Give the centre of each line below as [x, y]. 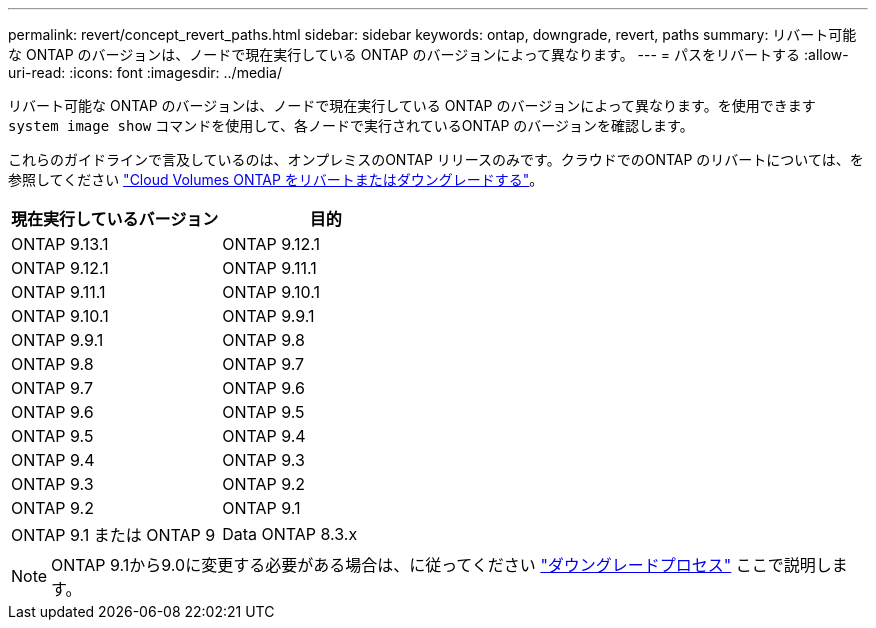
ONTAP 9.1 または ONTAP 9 [113, 535]
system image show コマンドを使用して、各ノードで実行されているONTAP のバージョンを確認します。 [351, 125]
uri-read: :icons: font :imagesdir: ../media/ [145, 72]
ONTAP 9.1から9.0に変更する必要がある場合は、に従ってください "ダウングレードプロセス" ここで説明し [441, 565]
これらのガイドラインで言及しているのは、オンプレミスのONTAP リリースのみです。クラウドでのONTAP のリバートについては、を [436, 159]
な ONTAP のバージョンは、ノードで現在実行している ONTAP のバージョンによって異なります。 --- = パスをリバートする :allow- [428, 54]
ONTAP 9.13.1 [60, 244]
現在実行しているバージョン [115, 219]
